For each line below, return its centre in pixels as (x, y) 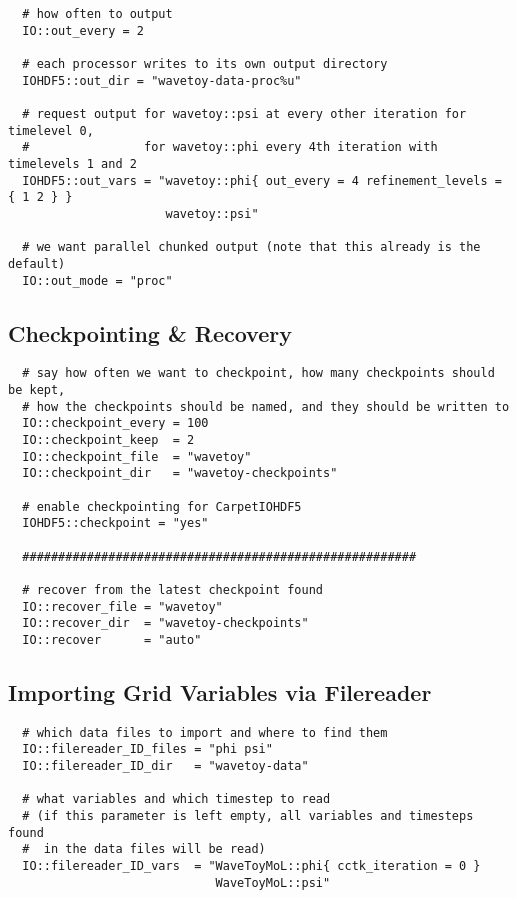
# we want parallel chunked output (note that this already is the (251, 247)
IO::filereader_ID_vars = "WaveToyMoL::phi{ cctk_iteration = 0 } (251, 865)
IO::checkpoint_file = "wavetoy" (137, 456)
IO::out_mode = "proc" (97, 280)
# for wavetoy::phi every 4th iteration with (230, 147)
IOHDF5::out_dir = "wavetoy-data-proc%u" (162, 80)
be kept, (37, 390)
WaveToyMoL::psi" (273, 882)
